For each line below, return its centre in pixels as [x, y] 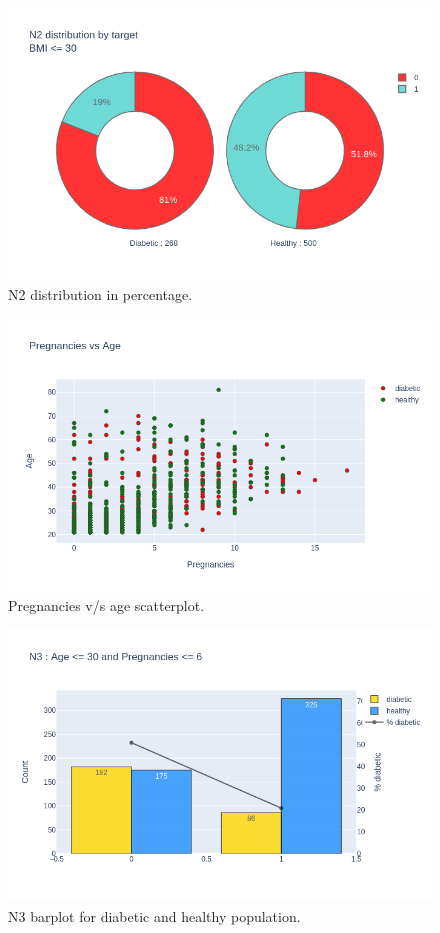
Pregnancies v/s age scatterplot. [106, 604]
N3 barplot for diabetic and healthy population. [154, 915]
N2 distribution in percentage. [100, 294]
